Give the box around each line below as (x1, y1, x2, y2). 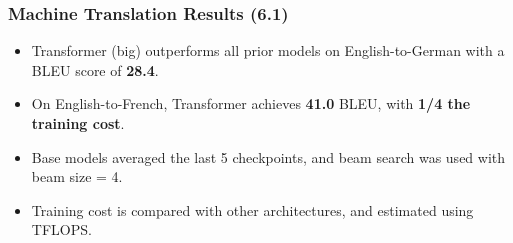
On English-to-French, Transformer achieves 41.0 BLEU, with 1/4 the (31, 93, 471, 114)
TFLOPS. (31, 219, 92, 240)
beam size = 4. (31, 166, 123, 187)
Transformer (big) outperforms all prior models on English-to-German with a (31, 40, 505, 61)
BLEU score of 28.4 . (31, 59, 159, 80)
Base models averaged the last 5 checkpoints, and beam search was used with (31, 146, 506, 167)
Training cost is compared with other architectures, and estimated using (31, 199, 474, 220)
